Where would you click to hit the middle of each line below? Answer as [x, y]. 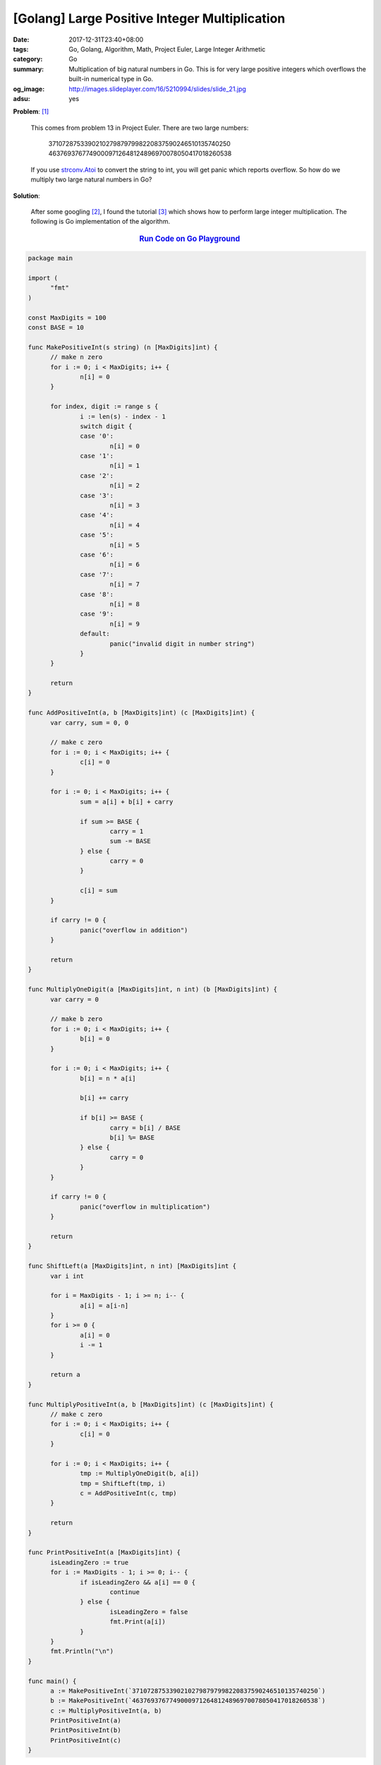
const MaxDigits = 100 [67, 317]
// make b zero [77, 1019]
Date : [21, 40]
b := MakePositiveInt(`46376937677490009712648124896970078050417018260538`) [188, 1701]
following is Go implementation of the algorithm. [101, 222]
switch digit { [106, 426]
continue [125, 1592]
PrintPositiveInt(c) [86, 1740]
